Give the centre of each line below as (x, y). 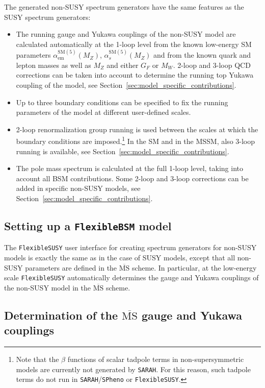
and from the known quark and (202, 55)
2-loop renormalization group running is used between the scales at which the (137, 129)
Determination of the (61, 315)
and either (123, 65)
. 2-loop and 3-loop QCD (212, 65)
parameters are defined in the (71, 267)
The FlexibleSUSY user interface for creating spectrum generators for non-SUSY (130, 247)
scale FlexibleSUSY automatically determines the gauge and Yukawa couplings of (131, 277)
